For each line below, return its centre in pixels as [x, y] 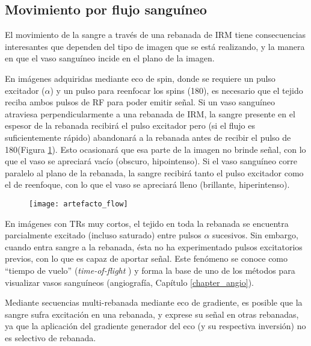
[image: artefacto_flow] [79, 204]
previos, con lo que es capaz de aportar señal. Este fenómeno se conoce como [146, 258]
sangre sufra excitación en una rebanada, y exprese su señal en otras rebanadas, [152, 314]
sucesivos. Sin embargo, [255, 235]
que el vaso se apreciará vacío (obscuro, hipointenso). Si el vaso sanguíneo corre [151, 161]
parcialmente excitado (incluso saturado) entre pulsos [103, 235]
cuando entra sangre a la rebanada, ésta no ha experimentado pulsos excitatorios [154, 246]
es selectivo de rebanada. [51, 337]
